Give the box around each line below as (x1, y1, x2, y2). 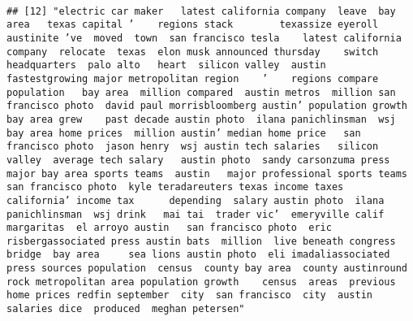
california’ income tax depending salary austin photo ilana (6, 194, 385, 206)
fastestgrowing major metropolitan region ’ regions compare (6, 72, 379, 85)
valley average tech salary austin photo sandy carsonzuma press (6, 154, 390, 166)
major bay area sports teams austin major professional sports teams (6, 167, 407, 180)
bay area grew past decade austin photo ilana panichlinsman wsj (6, 113, 396, 125)
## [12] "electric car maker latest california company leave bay (6, 5, 396, 17)
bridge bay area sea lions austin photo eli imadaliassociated (6, 249, 390, 261)
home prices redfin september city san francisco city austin (6, 289, 373, 301)
